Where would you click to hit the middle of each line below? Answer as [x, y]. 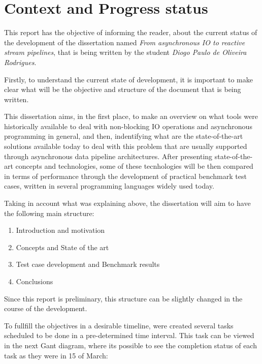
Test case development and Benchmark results [88, 264]
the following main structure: [49, 213]
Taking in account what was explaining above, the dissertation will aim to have [127, 203]
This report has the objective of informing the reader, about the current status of [131, 32]
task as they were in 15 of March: [56, 355]
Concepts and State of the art [62, 247]
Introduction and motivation [60, 230]
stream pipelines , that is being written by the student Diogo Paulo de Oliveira [125, 52]
